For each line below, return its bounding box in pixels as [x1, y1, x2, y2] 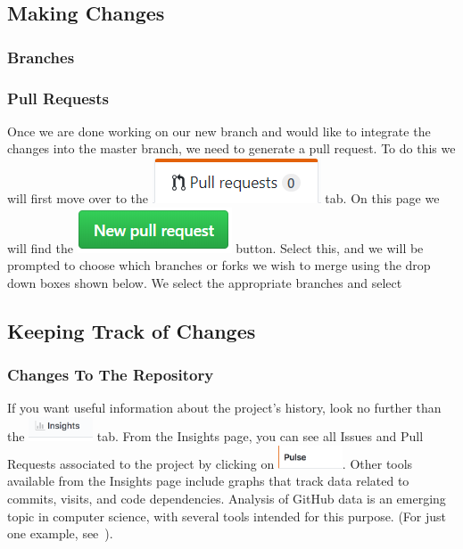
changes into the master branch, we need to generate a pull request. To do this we [7, 139, 456, 158]
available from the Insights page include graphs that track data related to [7, 471, 409, 490]
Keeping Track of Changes [7, 316, 256, 344]
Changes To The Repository [7, 364, 214, 386]
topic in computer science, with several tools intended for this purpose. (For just [7, 506, 447, 525]
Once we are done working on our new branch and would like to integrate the [7, 121, 431, 140]
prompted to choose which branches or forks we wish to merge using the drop [7, 256, 431, 274]
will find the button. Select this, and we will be [7, 238, 424, 257]
